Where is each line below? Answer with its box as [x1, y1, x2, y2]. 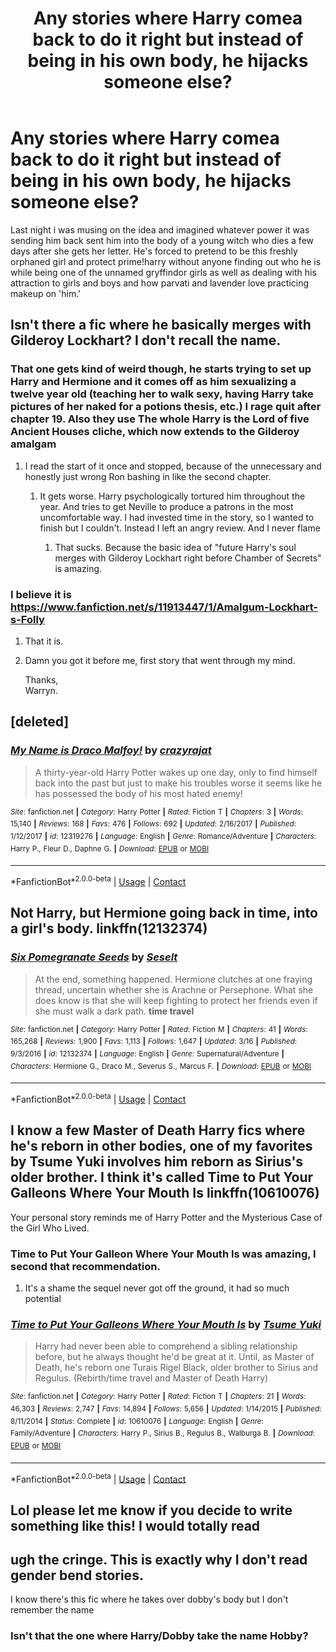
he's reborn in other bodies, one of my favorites [10, 1138, 313, 1155]
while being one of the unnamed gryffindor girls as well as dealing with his [10, 266, 317, 278]
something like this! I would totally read [10, 1517, 261, 1534]
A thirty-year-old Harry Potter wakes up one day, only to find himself [34, 766, 318, 778]
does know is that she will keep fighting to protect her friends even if [34, 994, 318, 1006]
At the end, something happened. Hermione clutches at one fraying [34, 973, 313, 985]
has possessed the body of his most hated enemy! [34, 787, 243, 799]
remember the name [10, 1604, 95, 1616]
